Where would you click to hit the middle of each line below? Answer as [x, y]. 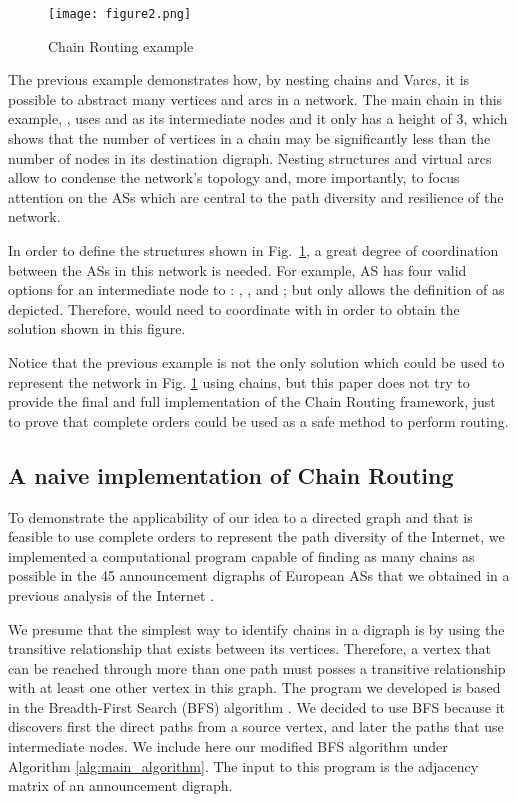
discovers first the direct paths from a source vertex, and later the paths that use [256, 726]
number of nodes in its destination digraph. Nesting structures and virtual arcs [250, 157]
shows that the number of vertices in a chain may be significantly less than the [249, 138]
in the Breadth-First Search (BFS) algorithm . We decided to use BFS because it [256, 706]
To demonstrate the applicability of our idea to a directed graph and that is [240, 516]
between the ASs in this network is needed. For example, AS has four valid [237, 269]
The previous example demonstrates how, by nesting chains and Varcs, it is [239, 79]
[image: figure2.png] [120, 14]
